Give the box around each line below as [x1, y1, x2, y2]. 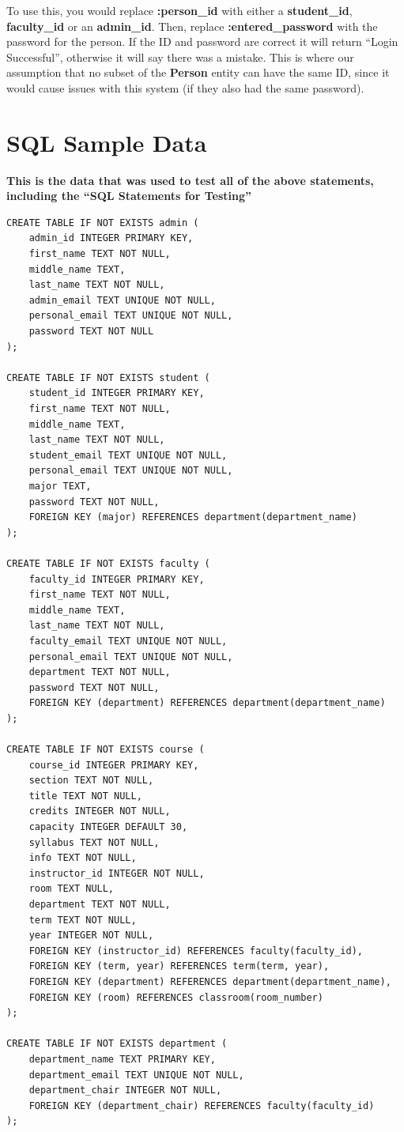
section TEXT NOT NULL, [28, 775, 154, 787]
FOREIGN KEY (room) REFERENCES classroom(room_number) [28, 991, 323, 1003]
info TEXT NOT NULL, [28, 852, 137, 864]
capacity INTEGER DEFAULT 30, [28, 821, 188, 833]
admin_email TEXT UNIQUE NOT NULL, [28, 294, 216, 306]
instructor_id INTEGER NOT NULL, [28, 867, 205, 879]
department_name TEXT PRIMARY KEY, [28, 1053, 216, 1065]
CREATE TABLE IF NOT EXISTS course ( [6, 744, 205, 756]
